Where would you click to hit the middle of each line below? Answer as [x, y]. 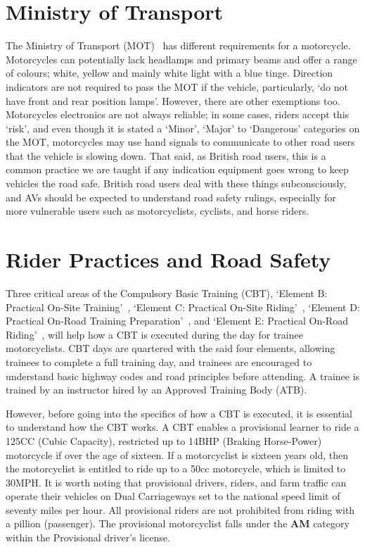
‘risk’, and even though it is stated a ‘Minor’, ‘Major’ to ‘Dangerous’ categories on [183, 128]
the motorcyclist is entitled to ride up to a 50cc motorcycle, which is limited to [176, 469]
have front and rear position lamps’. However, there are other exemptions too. [173, 100]
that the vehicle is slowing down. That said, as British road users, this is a [166, 155]
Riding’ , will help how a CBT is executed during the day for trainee [154, 334]
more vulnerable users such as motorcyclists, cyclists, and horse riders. [158, 211]
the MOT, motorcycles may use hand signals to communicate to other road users [180, 142]
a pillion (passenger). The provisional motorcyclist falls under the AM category [178, 523]
